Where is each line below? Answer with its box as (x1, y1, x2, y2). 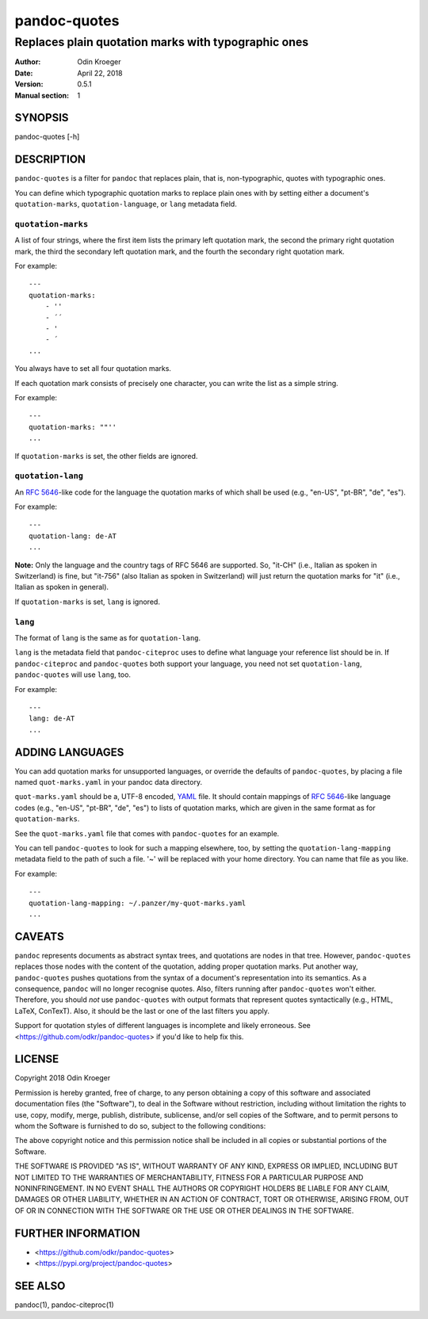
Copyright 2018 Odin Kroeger (14, 1073, 111, 1083)
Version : (14, 79, 44, 89)
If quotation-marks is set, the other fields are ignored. (14, 451, 198, 461)
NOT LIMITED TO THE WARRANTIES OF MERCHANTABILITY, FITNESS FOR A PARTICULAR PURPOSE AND (14, 1172, 364, 1182)
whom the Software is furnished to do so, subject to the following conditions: (14, 1122, 266, 1130)
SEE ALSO (14, 1279, 66, 1292)
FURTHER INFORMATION (14, 1226, 140, 1240)
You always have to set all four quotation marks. (14, 364, 172, 373)
